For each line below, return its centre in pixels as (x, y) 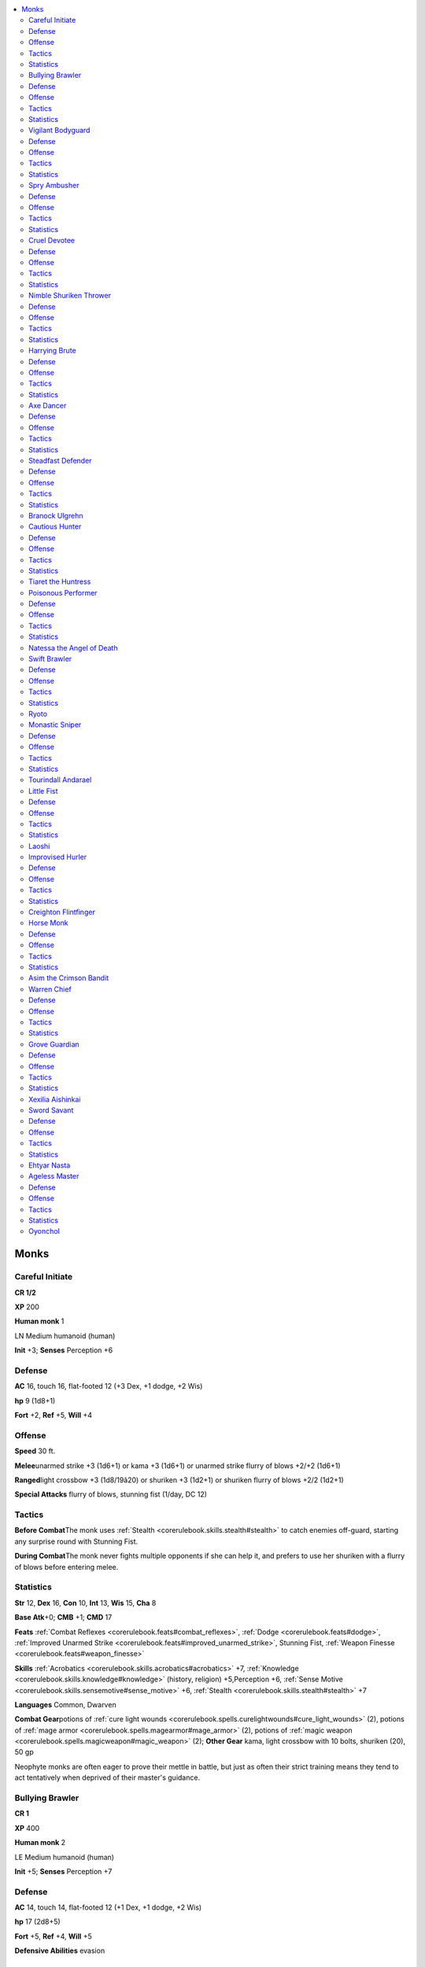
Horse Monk (48, 923)
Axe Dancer (48, 406)
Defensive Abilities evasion (60, 1950)
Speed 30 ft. (35, 1451)
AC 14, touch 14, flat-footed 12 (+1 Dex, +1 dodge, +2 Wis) (108, 1907)
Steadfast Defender (60, 461)
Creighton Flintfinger (62, 912)
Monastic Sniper (55, 725)
